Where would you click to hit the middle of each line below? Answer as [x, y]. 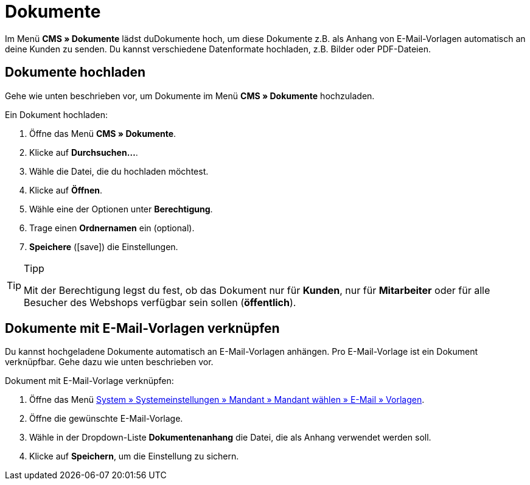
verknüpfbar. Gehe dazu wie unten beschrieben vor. [109, 362]
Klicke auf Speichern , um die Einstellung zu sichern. [134, 456]
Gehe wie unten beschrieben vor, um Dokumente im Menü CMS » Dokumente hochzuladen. [190, 96]
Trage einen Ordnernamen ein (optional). [112, 228]
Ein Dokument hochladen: [56, 114]
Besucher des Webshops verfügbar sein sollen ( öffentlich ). [160, 302]
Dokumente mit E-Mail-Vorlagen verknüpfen [142, 329]
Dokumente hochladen [75, 72]
